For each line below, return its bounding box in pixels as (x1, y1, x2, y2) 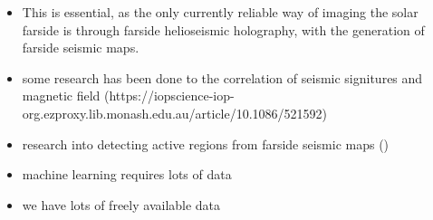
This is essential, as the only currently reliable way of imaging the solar (22, 3, 419, 21)
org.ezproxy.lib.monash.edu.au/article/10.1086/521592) (22, 103, 328, 122)
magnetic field (22, 86, 101, 105)
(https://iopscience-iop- (104, 86, 235, 105)
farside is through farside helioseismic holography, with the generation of (22, 20, 425, 39)
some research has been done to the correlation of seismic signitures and (22, 68, 423, 87)
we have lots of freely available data (22, 195, 221, 214)
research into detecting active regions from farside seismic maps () (22, 134, 390, 153)
